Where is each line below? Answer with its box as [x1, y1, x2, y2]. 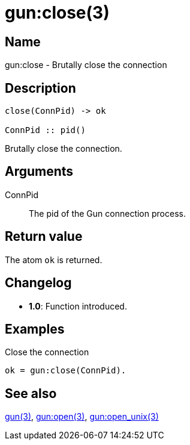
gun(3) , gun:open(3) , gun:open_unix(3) [5, 411, 159, 422]
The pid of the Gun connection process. [29, 208, 186, 219]
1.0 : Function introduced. [29, 300, 127, 311]
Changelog [5, 275, 72, 291]
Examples [5, 321, 65, 337]
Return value [5, 229, 83, 244]
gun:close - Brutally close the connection [5, 60, 167, 70]
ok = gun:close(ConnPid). [5, 366, 126, 376]
